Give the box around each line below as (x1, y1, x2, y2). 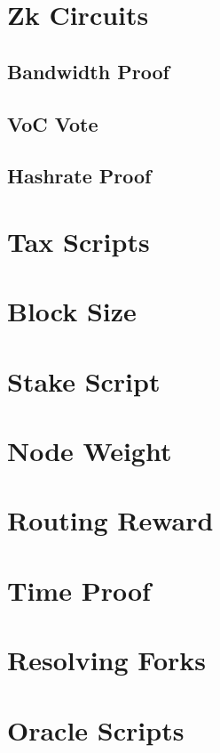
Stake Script (7, 362, 161, 399)
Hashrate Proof (7, 162, 152, 190)
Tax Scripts (7, 223, 150, 259)
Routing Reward (7, 502, 214, 538)
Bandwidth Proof (7, 57, 169, 85)
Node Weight (7, 433, 172, 469)
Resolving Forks (7, 642, 206, 678)
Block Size (7, 293, 137, 329)
